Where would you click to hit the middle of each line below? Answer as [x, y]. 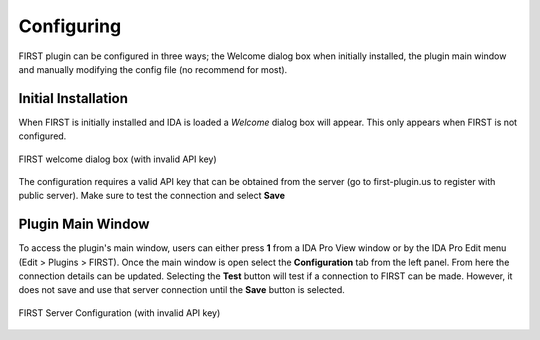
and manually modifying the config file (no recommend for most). [153, 69]
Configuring [70, 26]
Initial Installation [73, 98]
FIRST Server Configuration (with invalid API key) [119, 312]
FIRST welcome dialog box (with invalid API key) [117, 159]
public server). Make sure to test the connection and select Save [151, 196]
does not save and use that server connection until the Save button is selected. [181, 290]
